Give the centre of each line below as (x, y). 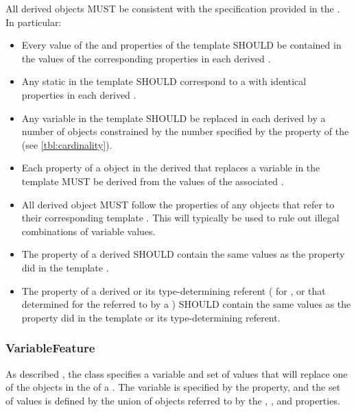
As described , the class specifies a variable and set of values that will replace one (177, 373)
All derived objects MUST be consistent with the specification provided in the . (173, 8)
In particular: (34, 22)
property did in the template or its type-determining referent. (151, 317)
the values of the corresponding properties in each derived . (146, 58)
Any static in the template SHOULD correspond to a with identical (164, 81)
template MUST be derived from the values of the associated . (153, 181)
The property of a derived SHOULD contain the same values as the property (183, 254)
